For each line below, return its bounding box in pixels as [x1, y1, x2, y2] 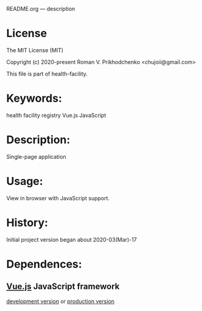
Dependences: [6, 257, 82, 271]
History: [6, 215, 49, 229]
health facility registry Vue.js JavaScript [6, 111, 106, 119]
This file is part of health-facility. [6, 70, 88, 77]
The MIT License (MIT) [6, 46, 64, 54]
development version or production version [6, 298, 114, 305]
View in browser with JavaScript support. [6, 194, 110, 201]
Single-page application [6, 153, 66, 160]
